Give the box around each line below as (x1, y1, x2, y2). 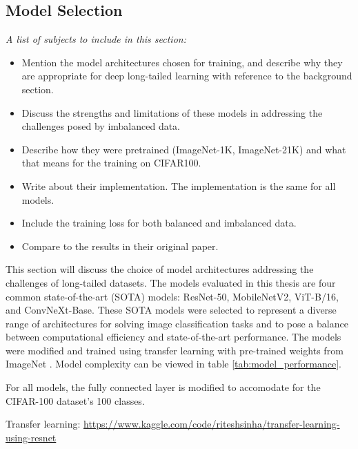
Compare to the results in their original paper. (21, 238, 219, 253)
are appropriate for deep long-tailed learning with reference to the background (21, 68, 352, 83)
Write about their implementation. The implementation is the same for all (21, 178, 336, 193)
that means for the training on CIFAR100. (21, 155, 201, 170)
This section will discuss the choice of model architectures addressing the (6, 262, 314, 276)
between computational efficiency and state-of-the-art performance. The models (6, 329, 341, 344)
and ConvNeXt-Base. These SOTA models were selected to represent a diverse (6, 303, 337, 317)
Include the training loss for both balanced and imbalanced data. (21, 216, 297, 230)
